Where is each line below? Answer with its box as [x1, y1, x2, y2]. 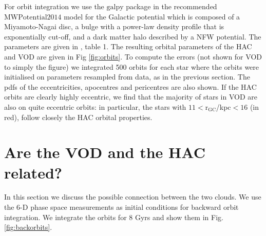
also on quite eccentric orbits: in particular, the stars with [4, 101, 186, 112]
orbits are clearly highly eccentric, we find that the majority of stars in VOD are [4, 91, 258, 102]
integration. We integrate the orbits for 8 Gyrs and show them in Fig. [4, 211, 223, 222]
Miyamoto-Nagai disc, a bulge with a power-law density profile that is [4, 21, 224, 32]
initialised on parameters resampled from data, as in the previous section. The [4, 71, 250, 82]
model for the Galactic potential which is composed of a [64, 11, 240, 22]
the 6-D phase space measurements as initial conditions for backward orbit [4, 202, 239, 212]
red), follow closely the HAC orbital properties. [4, 111, 153, 122]
